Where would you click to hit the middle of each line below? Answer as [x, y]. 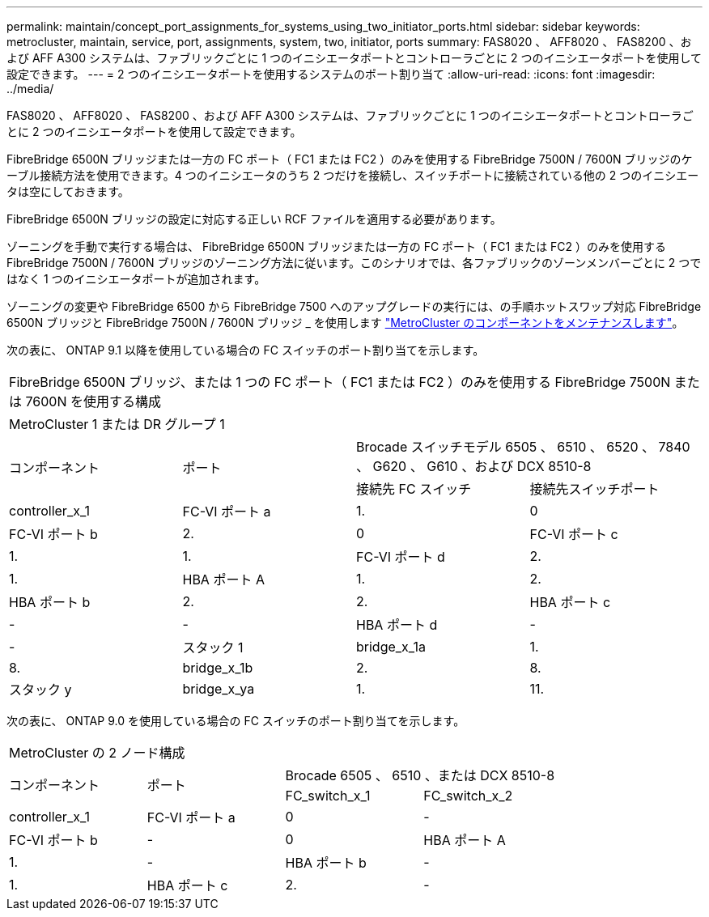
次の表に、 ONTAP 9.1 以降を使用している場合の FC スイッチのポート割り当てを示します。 [246, 350]
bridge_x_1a [391, 647]
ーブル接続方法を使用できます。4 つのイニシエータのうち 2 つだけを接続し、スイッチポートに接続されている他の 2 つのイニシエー [353, 175]
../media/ [30, 89]
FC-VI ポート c [574, 534]
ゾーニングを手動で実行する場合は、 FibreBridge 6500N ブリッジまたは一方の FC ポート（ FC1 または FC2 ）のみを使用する [337, 246]
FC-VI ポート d [401, 557]
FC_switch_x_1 [328, 796]
